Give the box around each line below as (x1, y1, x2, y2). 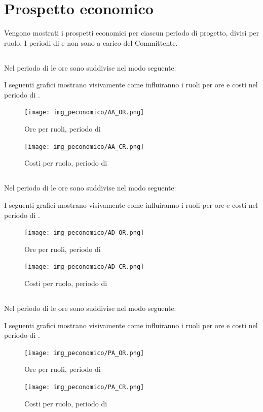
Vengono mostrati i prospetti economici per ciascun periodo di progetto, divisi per (4, 27, 259, 38)
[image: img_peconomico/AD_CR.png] (24, 263, 144, 271)
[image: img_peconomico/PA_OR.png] (24, 349, 144, 357)
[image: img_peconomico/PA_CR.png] (24, 384, 144, 391)
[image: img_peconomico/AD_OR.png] (24, 229, 144, 237)
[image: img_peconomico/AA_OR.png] (24, 109, 144, 116)
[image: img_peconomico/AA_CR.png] (24, 143, 144, 150)
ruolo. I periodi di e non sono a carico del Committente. (4, 37, 178, 48)
